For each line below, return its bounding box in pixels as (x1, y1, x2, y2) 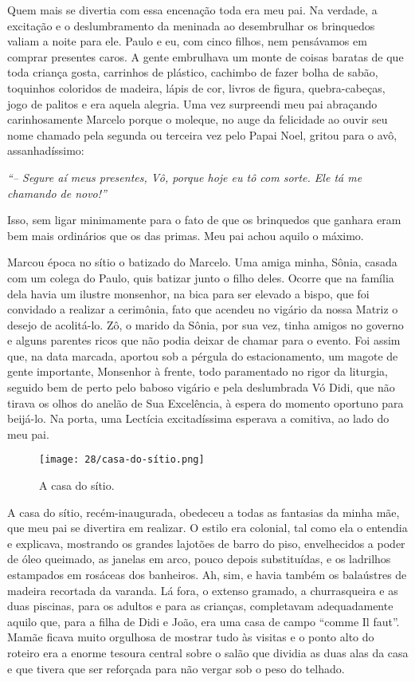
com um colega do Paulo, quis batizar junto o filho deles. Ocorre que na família (7, 269, 394, 286)
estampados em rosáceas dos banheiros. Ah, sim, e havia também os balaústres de (7, 566, 407, 583)
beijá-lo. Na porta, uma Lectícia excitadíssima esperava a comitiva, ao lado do (7, 410, 390, 427)
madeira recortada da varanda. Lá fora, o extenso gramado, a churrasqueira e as (7, 581, 398, 598)
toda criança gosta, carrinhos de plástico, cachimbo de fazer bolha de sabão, (7, 64, 378, 81)
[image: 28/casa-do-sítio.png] (39, 454, 205, 466)
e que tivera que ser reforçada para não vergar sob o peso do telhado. (7, 660, 345, 676)
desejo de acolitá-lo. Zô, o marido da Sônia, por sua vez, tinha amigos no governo (7, 316, 404, 333)
